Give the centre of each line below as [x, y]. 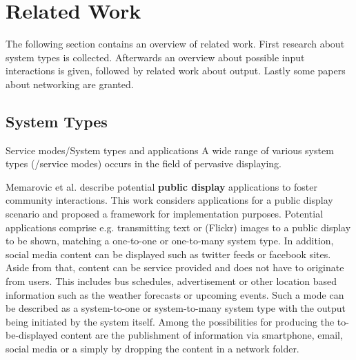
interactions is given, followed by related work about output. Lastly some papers [176, 71]
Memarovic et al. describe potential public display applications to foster [161, 186]
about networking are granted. [70, 84]
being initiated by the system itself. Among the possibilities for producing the [170, 321]
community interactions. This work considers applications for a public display [169, 200]
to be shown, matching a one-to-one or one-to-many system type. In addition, [170, 241]
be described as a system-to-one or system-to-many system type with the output [176, 308]
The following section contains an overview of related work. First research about [175, 44]
